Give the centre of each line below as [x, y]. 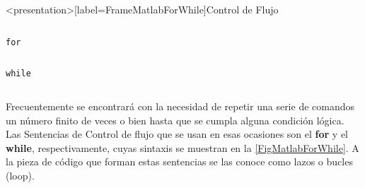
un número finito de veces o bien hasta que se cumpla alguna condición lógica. [175, 120]
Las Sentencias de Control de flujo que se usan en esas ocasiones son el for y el [177, 134]
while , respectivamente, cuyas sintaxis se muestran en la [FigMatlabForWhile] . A [182, 147]
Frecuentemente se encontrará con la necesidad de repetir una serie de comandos [180, 106]
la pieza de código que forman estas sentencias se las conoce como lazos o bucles [179, 161]
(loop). [20, 175]
